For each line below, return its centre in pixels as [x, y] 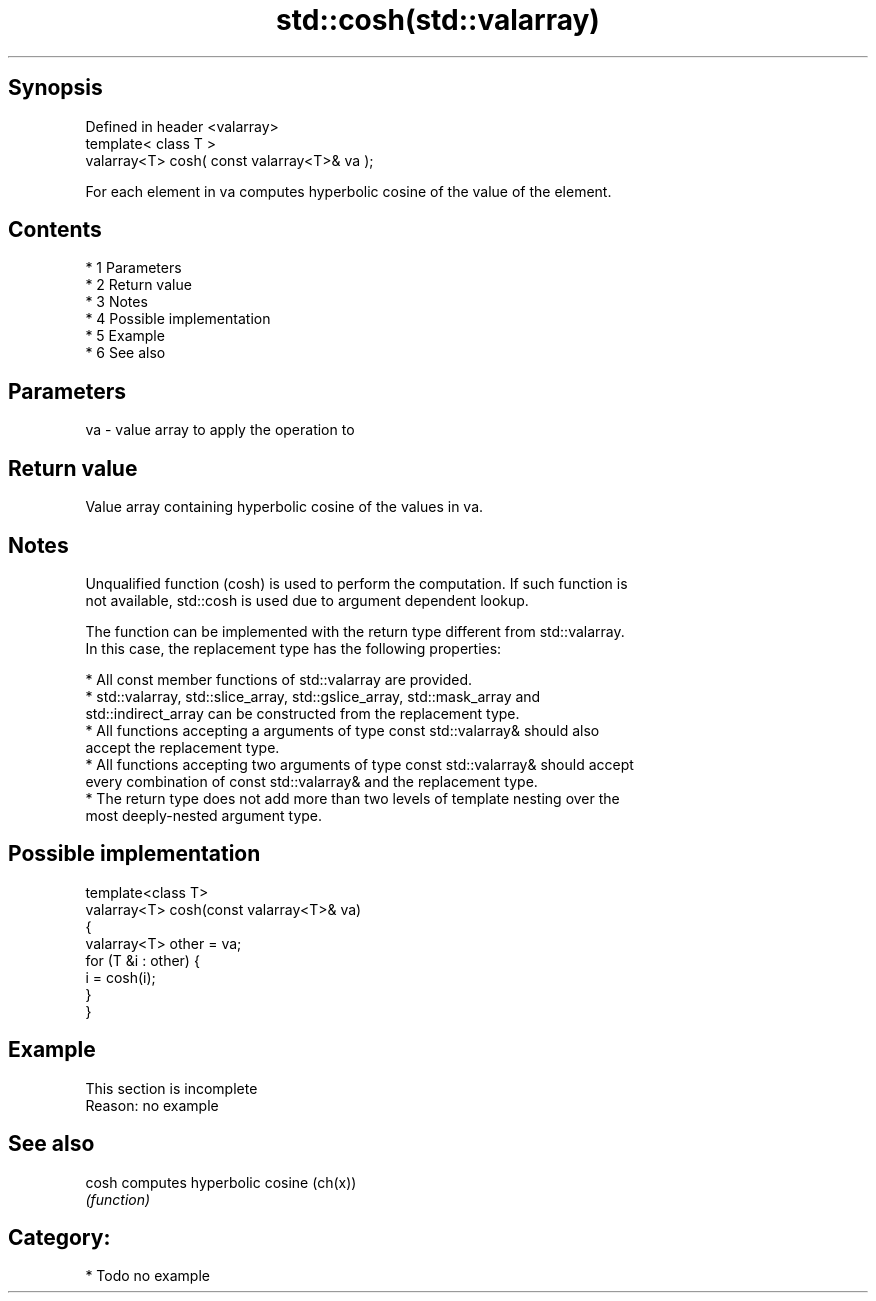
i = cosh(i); [120, 977]
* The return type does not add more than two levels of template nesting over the [352, 798]
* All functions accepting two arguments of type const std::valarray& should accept [359, 764]
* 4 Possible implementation [178, 319]
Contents [55, 230]
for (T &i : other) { [142, 960]
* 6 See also [125, 353]
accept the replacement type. [182, 747]
